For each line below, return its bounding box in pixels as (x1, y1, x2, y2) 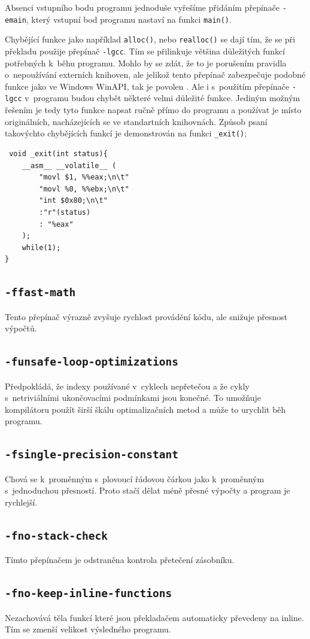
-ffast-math (5, 286, 76, 299)
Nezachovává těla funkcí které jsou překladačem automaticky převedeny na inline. (5, 611, 304, 623)
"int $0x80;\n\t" (39, 196, 108, 205)
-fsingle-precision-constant (5, 448, 179, 461)
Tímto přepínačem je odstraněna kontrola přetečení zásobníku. (5, 553, 235, 566)
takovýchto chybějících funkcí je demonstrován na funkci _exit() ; (5, 127, 247, 139)
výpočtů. (5, 322, 37, 334)
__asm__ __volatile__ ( (22, 161, 117, 170)
